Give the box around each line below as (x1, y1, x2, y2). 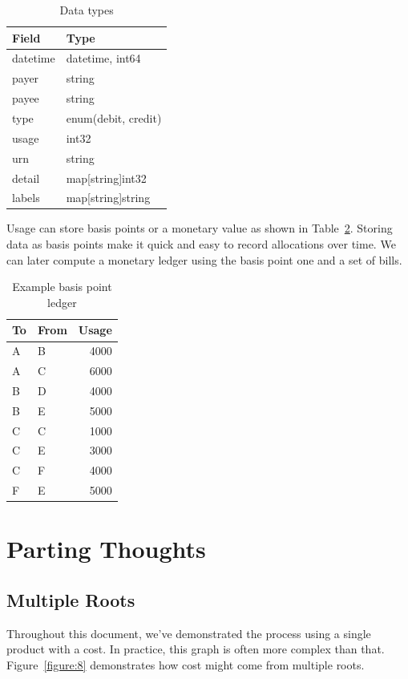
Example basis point (12, 278, 112, 295)
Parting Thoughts (6, 532, 206, 565)
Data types (59, 2, 114, 18)
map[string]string (66, 189, 151, 206)
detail (12, 169, 40, 186)
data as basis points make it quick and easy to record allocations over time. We (6, 236, 396, 253)
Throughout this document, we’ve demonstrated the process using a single (6, 624, 371, 641)
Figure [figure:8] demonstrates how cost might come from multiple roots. (6, 657, 365, 673)
